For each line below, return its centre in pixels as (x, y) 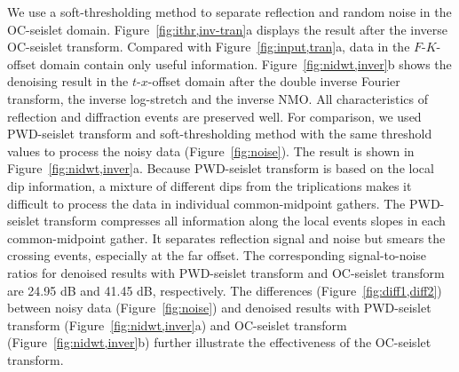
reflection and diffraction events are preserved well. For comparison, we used (214, 116)
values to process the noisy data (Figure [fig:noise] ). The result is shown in (211, 150)
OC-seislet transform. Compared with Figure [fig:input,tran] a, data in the (209, 47)
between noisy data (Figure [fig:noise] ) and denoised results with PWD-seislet (219, 308)
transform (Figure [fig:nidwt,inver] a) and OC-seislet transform (177, 325)
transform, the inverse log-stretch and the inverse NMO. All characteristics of (218, 98)
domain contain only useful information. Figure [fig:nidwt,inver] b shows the (246, 63)
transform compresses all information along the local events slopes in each (245, 221)
